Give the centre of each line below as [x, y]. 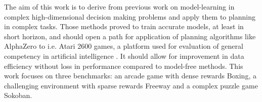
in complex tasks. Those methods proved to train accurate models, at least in [124, 26]
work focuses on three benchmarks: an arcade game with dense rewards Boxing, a [130, 76]
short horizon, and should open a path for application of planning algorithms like [130, 36]
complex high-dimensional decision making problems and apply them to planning [130, 16]
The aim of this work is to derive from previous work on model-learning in [119, 7]
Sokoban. [18, 95]
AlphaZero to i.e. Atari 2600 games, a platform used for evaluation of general [124, 46]
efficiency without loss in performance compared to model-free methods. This [124, 66]
